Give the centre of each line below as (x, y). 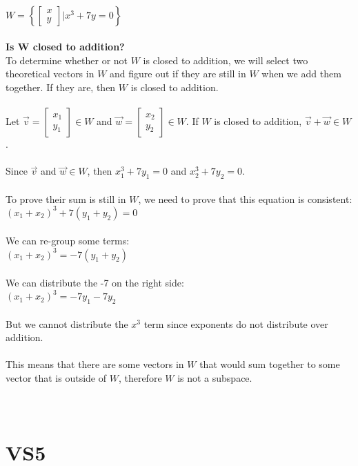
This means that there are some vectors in (95, 364)
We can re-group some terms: (68, 241)
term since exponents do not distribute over (236, 323)
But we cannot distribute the (67, 323)
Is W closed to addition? (65, 47)
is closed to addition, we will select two (226, 60)
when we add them (301, 74)
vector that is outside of (56, 377)
